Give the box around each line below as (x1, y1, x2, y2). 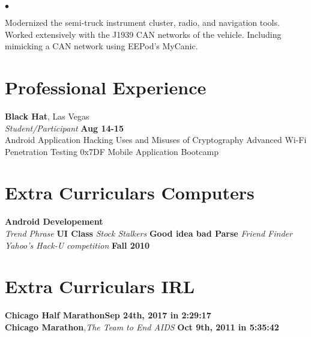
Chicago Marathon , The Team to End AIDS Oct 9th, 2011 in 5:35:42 (5, 320, 279, 333)
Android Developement (5, 215, 103, 228)
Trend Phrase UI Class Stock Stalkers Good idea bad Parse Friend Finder (5, 227, 292, 239)
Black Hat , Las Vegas (5, 109, 89, 122)
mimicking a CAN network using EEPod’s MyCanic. (5, 40, 198, 52)
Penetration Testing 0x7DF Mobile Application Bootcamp (5, 145, 219, 157)
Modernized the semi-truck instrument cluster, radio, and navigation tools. (5, 16, 280, 28)
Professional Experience (5, 74, 207, 99)
